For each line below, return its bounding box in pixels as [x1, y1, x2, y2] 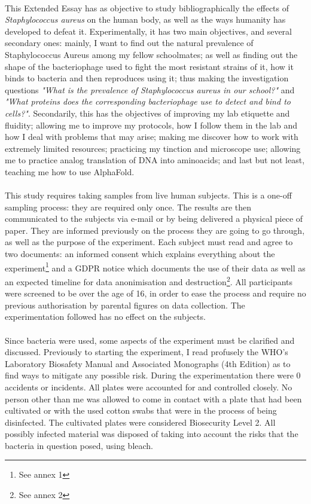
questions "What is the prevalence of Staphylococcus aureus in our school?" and [5, 83, 295, 96]
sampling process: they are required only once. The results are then [5, 200, 252, 213]
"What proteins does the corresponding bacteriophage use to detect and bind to [5, 95, 291, 108]
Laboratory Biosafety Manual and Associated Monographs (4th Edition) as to [5, 357, 291, 369]
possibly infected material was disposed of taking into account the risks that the [5, 427, 298, 440]
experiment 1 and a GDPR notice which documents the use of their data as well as [5, 259, 306, 274]
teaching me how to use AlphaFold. [5, 165, 135, 178]
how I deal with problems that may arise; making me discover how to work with [5, 130, 298, 143]
